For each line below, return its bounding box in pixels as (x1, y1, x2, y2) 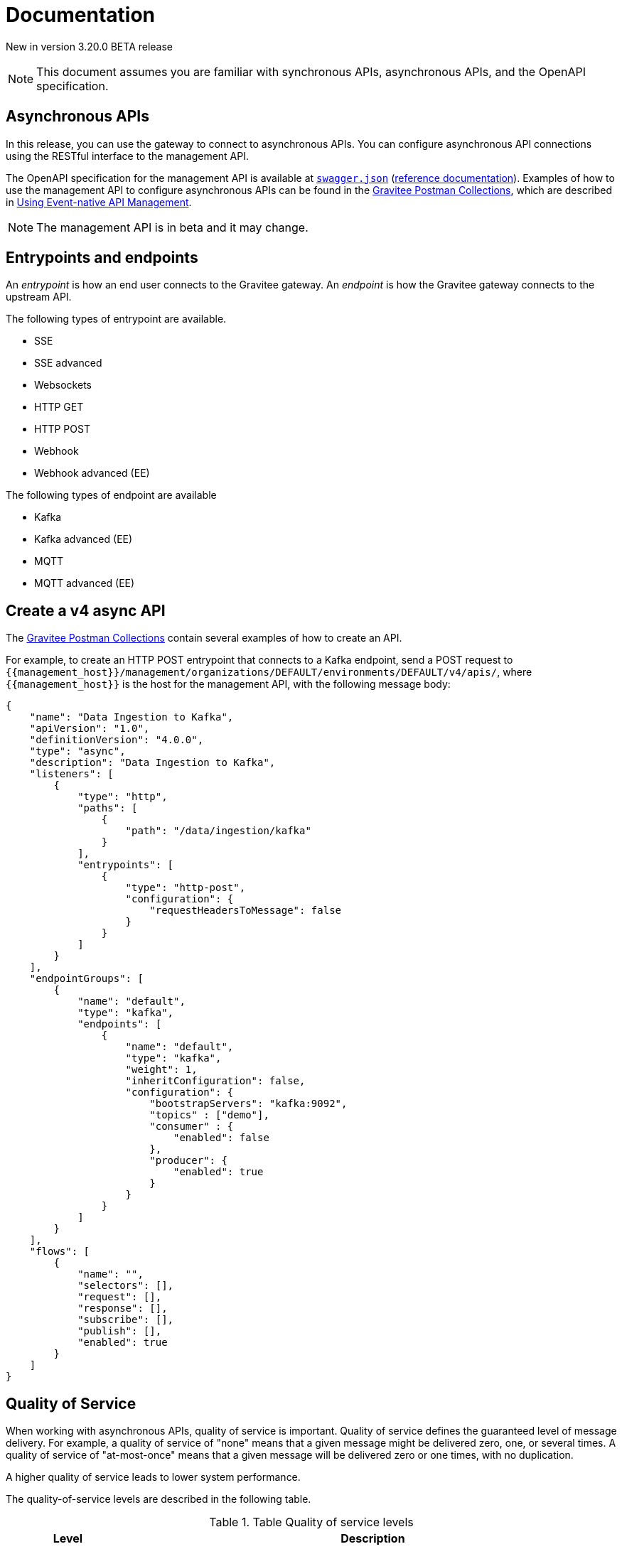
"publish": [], (77, 1325, 162, 1337)
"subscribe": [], (77, 1314, 174, 1326)
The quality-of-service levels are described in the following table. (6, 1493, 311, 1506)
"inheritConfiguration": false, (125, 1075, 306, 1087)
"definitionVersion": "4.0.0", (29, 734, 204, 746)
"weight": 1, (125, 1064, 198, 1076)
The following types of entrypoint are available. (6, 313, 227, 325)
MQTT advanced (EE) (34, 577, 135, 590)
